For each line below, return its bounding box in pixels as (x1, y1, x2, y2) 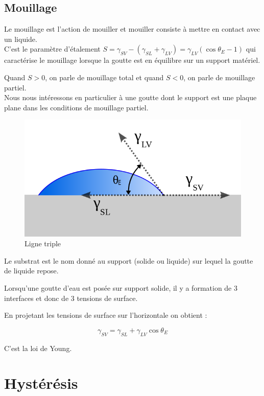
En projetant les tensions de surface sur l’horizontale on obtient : (4, 310, 207, 320)
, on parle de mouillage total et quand (45, 72, 164, 82)
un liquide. (4, 33, 37, 44)
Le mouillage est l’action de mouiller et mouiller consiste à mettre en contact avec (4, 24, 260, 34)
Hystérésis (4, 372, 78, 393)
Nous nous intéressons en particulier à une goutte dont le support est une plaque (4, 92, 257, 103)
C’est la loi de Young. (4, 342, 72, 353)
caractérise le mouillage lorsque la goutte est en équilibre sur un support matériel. (4, 55, 260, 65)
